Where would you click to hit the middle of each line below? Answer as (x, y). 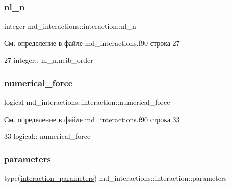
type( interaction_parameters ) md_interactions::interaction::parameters (116, 178)
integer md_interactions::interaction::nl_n (70, 26)
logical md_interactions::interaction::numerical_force (87, 102)
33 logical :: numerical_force (47, 136)
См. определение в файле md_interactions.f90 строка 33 (92, 119)
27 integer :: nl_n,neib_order (49, 60)
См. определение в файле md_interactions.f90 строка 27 (92, 43)
